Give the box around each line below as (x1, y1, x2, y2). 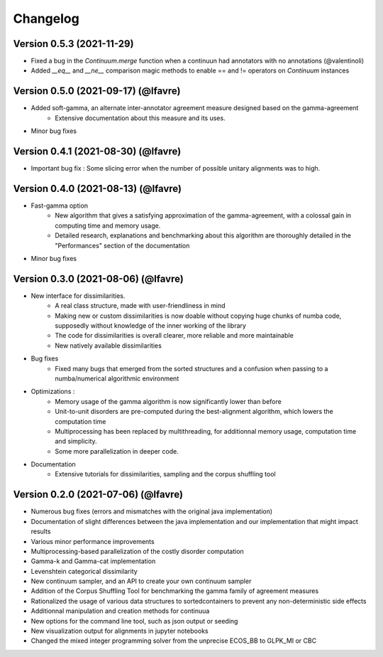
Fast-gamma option (30, 201, 89, 210)
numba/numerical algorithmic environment (55, 374, 179, 383)
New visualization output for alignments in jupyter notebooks (30, 626, 209, 636)
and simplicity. (55, 437, 97, 446)
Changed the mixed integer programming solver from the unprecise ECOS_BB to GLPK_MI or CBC (30, 636, 317, 645)
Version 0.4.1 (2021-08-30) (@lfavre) (13, 145, 182, 157)
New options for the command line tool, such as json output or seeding (30, 616, 238, 625)
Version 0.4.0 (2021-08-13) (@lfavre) (13, 182, 182, 195)
